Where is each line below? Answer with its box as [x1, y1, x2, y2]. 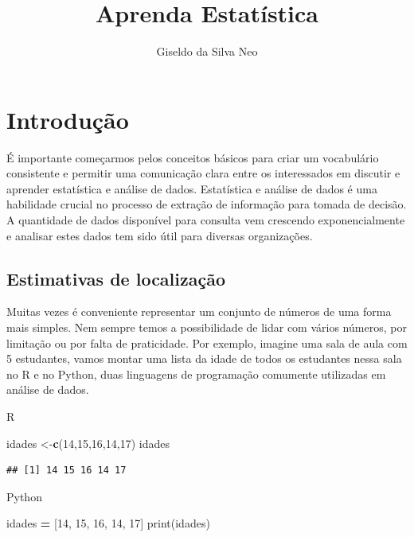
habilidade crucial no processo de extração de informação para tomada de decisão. [6, 196, 407, 212]
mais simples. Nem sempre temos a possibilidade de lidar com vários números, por [6, 319, 407, 336]
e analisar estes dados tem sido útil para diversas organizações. [6, 227, 313, 243]
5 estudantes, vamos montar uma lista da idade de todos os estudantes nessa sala [6, 350, 402, 367]
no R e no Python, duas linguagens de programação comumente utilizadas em [6, 365, 386, 382]
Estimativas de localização [6, 266, 226, 290]
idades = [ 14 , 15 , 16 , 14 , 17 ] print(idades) [6, 515, 210, 531]
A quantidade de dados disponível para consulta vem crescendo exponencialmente [6, 212, 405, 228]
